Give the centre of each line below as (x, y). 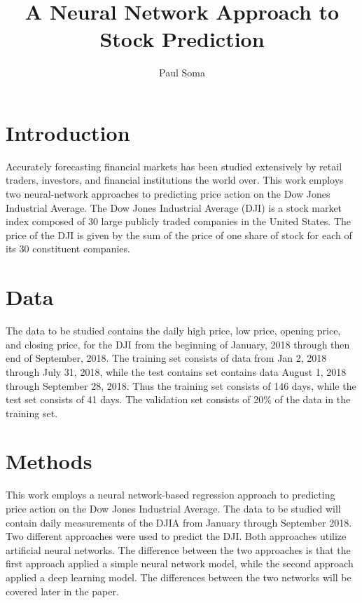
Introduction (68, 132)
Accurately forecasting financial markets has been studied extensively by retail (174, 166)
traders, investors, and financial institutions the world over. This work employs (175, 180)
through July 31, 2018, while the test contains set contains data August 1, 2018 (176, 371)
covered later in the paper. (62, 591)
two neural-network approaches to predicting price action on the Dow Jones (168, 194)
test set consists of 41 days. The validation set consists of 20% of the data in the (178, 399)
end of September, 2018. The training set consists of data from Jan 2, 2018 (166, 358)
